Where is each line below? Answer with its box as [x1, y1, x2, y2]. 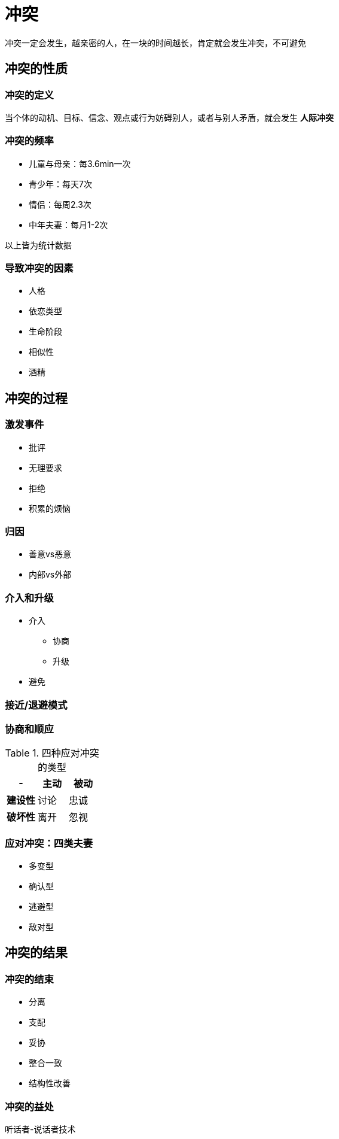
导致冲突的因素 [5, 262, 74, 275]
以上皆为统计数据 [5, 239, 72, 250]
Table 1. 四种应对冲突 [5, 747, 99, 760]
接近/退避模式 [5, 698, 68, 711]
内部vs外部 [29, 569, 72, 580]
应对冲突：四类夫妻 [5, 837, 93, 849]
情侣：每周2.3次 [29, 199, 91, 209]
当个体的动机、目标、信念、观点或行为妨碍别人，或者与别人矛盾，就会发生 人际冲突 [5, 112, 334, 123]
